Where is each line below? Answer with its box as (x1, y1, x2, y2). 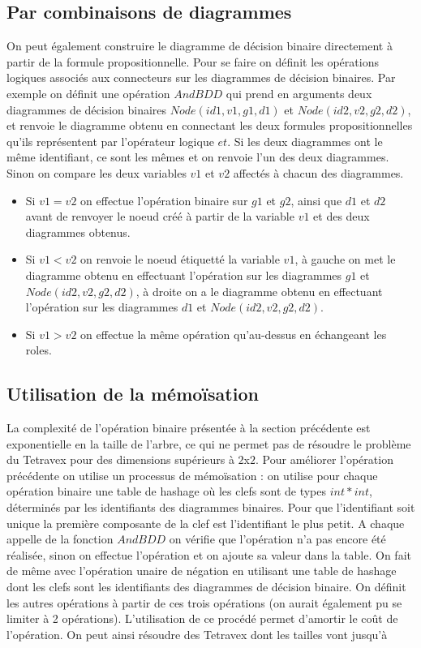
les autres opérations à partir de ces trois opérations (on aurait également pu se (6, 594, 402, 611)
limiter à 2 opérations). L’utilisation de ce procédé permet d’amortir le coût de (6, 610, 398, 627)
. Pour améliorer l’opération (256, 451, 393, 468)
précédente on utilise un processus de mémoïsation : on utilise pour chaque (6, 466, 378, 483)
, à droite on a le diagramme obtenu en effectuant (135, 282, 383, 299)
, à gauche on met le (294, 251, 396, 268)
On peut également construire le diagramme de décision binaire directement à (6, 37, 393, 54)
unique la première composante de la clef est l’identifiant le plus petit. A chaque (6, 514, 405, 531)
